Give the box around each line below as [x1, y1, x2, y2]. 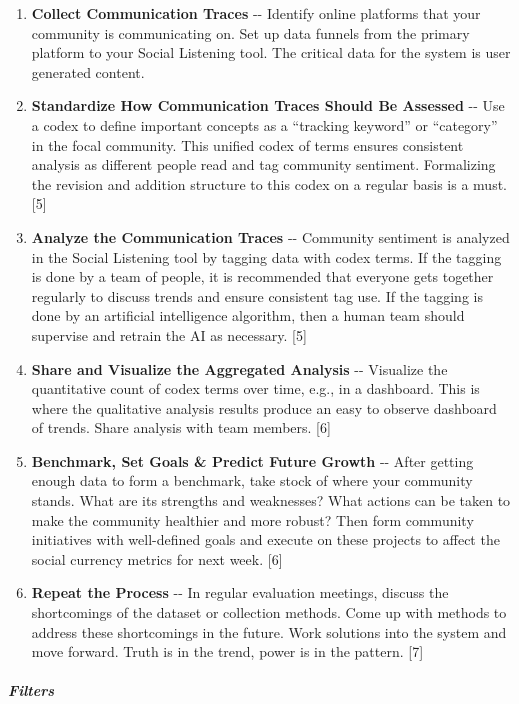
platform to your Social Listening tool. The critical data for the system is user [31, 42, 511, 63]
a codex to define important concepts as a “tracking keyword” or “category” [31, 114, 498, 135]
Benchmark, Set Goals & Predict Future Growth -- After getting [31, 450, 474, 471]
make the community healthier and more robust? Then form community [31, 509, 474, 530]
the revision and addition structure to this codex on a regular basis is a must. [31, 173, 507, 194]
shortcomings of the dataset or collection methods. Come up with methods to [31, 602, 507, 623]
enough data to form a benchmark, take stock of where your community [31, 470, 473, 491]
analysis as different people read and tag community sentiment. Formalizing [31, 154, 496, 175]
